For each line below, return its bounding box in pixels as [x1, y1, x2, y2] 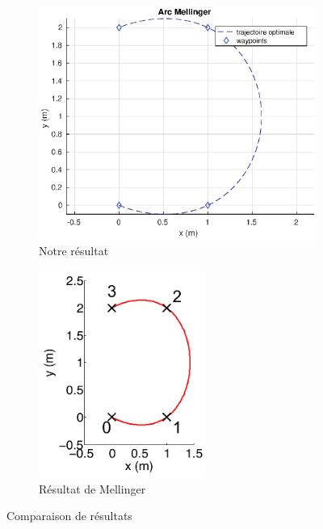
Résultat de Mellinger [39, 480, 146, 497]
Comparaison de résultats [6, 507, 132, 524]
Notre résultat [39, 242, 109, 259]
